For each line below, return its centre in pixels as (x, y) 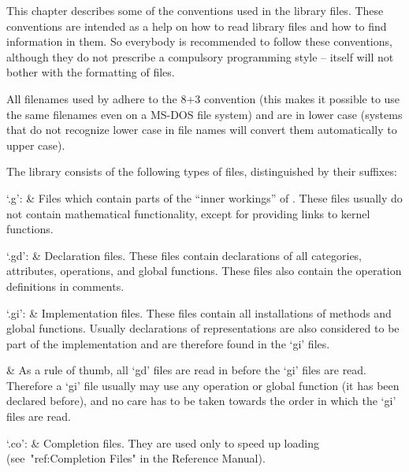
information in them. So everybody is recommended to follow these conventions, (199, 41)
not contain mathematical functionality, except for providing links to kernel (188, 213)
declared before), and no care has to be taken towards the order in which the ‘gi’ (201, 401)
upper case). (36, 145)
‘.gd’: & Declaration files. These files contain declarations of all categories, (184, 255)
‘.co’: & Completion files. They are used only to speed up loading (163, 442)
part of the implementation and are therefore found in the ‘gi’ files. (168, 343)
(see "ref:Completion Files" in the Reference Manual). (136, 458)
